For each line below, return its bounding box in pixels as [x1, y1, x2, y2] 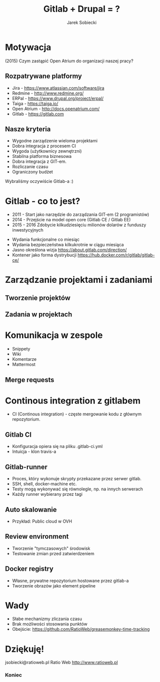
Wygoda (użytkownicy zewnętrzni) [12, 148, 82, 154]
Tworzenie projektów [5, 293, 71, 302]
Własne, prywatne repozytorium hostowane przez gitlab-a [12, 578, 129, 584]
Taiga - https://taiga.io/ [12, 100, 58, 106]
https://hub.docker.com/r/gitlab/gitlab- [77, 252, 155, 258]
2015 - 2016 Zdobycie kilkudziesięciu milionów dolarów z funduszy [12, 222, 146, 228]
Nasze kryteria [5, 125, 51, 133]
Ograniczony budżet [12, 169, 53, 175]
